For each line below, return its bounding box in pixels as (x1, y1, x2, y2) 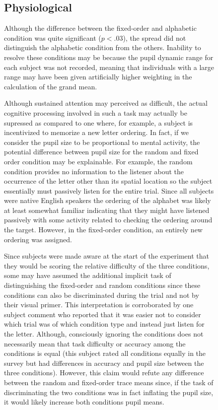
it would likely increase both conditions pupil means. (4, 397, 164, 407)
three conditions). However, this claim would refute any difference (4, 367, 204, 378)
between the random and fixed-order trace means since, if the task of (4, 377, 214, 387)
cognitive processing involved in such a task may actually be (4, 107, 187, 118)
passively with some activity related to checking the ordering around (4, 214, 213, 225)
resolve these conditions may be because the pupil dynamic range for (4, 52, 214, 62)
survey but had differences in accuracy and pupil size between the (4, 357, 204, 368)
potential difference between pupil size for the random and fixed (4, 146, 199, 157)
